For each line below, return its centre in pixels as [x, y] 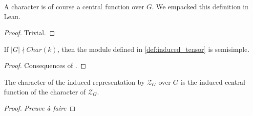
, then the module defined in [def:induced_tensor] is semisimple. [153, 49]
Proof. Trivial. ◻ [30, 33]
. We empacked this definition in [200, 6]
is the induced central [213, 81]
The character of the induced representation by [74, 81]
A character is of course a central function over [74, 6]
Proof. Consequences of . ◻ [45, 65]
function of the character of [45, 91]
